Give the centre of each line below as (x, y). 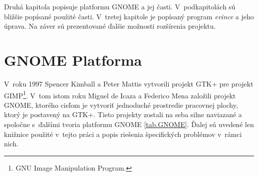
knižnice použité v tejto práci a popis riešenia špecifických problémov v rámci (123, 134)
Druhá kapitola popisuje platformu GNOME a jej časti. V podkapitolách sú (120, 6)
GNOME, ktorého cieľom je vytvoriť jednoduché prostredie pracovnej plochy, (121, 105)
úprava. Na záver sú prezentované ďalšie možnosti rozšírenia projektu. (110, 26)
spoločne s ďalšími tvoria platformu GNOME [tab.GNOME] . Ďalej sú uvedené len (129, 124)
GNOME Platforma (73, 60)
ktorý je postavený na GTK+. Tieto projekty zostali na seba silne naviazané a (123, 114)
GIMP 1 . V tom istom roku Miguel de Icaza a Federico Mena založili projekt (120, 94)
